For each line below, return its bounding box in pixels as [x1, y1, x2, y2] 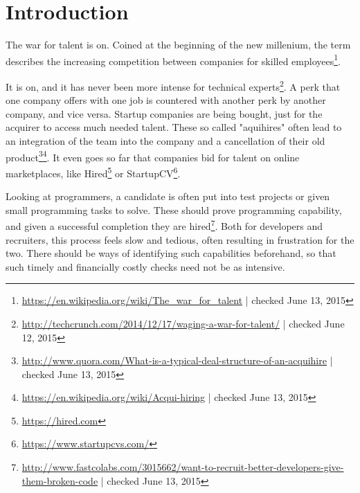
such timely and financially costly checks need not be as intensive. [6, 259, 285, 274]
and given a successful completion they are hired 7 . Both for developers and [6, 217, 323, 233]
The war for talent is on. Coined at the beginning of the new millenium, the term [6, 37, 351, 52]
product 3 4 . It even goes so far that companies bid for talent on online [6, 147, 300, 164]
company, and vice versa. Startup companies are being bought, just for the [6, 106, 323, 120]
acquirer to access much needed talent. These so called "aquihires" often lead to [6, 120, 342, 134]
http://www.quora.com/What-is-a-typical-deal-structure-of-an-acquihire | [21, 353, 333, 368]
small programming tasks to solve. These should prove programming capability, [6, 202, 342, 217]
